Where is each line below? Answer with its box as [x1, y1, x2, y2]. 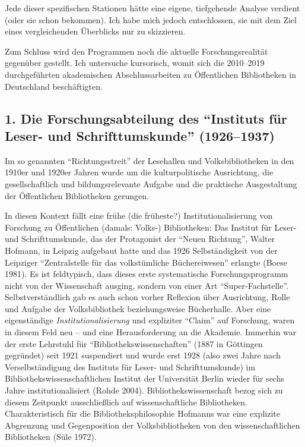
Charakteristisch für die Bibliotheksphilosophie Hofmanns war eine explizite [5, 407, 280, 420]
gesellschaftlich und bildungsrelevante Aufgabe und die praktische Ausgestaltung [5, 177, 297, 190]
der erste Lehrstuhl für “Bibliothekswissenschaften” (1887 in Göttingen [5, 337, 263, 350]
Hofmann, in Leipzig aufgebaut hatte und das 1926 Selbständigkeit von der [5, 244, 278, 256]
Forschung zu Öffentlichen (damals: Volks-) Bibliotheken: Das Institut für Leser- [5, 221, 297, 233]
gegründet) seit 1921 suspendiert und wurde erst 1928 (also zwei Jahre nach [5, 349, 281, 361]
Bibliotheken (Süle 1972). [5, 430, 97, 443]
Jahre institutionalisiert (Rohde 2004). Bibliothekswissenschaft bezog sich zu [5, 384, 283, 396]
